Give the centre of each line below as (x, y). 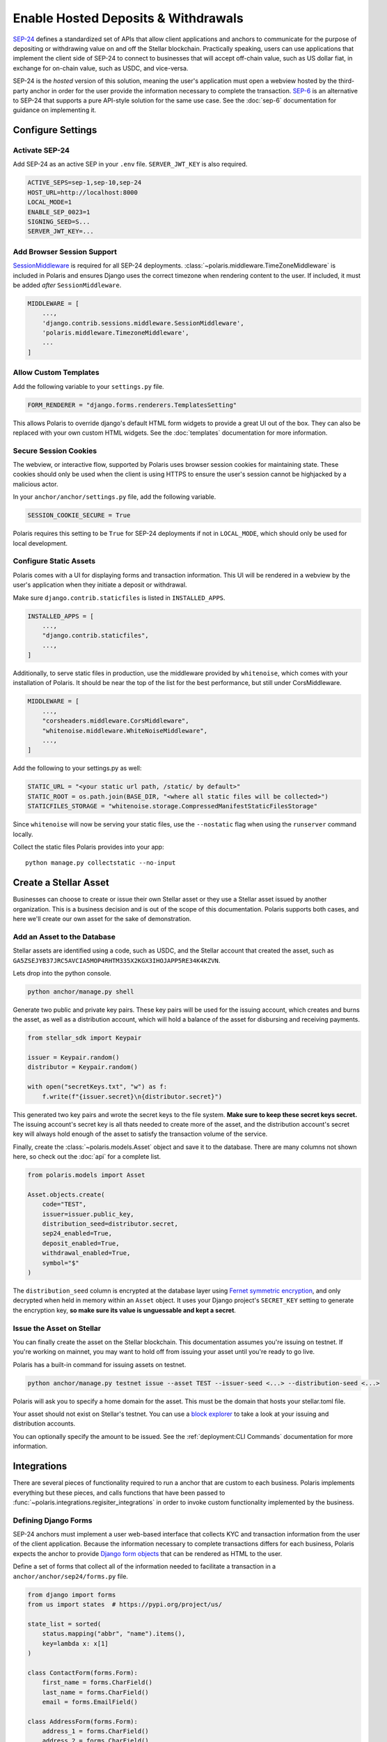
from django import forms (72, 1595)
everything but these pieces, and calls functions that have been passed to (119, 1493)
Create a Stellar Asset (61, 882)
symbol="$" (61, 1263)
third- (347, 81)
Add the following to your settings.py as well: (77, 768)
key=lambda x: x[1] (76, 1643)
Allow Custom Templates (56, 373)
